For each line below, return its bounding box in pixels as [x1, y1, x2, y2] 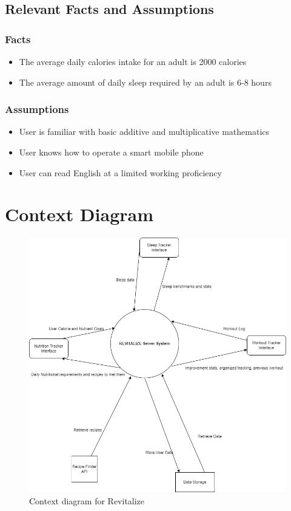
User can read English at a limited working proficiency [19, 166, 222, 179]
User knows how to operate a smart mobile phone [19, 146, 204, 158]
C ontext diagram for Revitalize [29, 494, 145, 507]
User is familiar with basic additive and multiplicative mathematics [19, 125, 270, 138]
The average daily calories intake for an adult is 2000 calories [19, 55, 247, 67]
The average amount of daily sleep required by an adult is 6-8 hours [19, 75, 272, 88]
